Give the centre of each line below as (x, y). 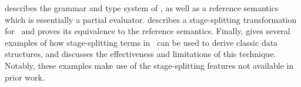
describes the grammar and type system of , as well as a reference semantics (142, 8)
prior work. (25, 77)
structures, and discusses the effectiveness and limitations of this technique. (141, 54)
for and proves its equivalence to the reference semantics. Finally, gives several (148, 31)
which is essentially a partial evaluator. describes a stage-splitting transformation (151, 19)
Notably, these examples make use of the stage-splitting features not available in (149, 65)
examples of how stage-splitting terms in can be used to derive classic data (141, 42)
